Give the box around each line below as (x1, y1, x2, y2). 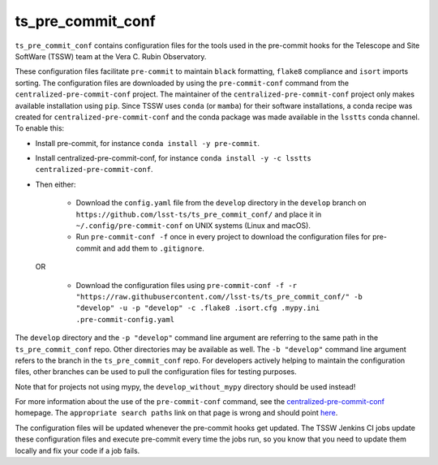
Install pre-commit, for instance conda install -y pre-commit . (35, 138, 260, 148)
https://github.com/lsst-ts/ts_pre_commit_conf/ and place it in (75, 209, 322, 219)
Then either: (35, 179, 76, 189)
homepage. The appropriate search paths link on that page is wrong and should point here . (15, 408, 338, 418)
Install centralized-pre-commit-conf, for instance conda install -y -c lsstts (35, 153, 312, 163)
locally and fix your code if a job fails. (15, 446, 140, 455)
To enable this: (15, 123, 65, 133)
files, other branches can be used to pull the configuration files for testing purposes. (15, 367, 298, 377)
